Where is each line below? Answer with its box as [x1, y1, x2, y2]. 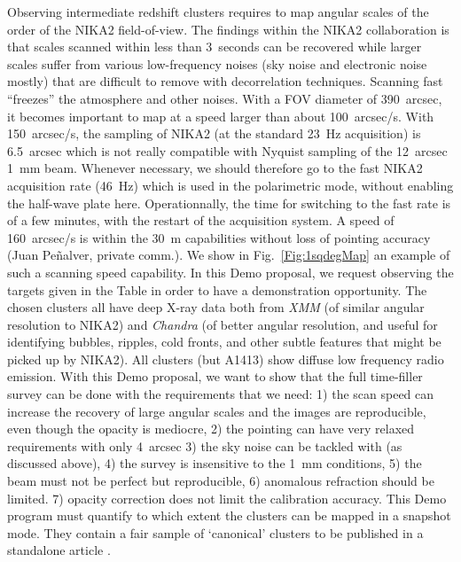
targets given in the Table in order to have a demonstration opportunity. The [7, 280, 427, 299]
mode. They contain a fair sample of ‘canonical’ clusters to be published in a [7, 523, 424, 542]
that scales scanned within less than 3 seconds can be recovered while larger [7, 37, 422, 56]
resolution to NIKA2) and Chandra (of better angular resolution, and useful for [7, 315, 438, 333]
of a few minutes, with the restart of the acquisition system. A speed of [7, 211, 395, 230]
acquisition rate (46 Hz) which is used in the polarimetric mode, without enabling [7, 176, 454, 194]
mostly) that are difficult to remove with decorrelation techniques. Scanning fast [7, 72, 443, 90]
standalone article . [7, 541, 111, 559]
